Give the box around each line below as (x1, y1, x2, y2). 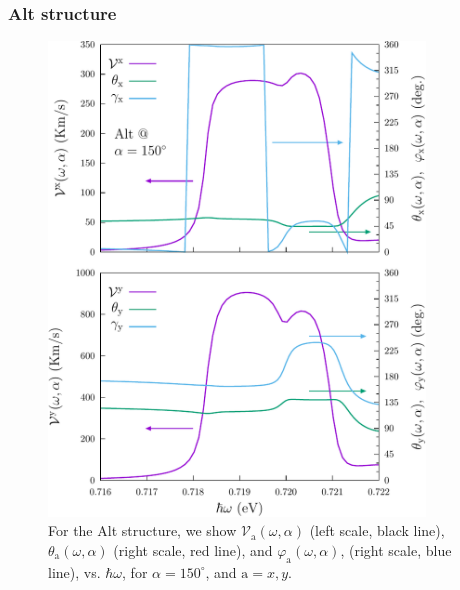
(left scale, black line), (309, 520, 445, 541)
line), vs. (48, 561, 101, 582)
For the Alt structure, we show (48, 520, 237, 541)
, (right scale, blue (340, 539, 452, 560)
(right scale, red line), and (113, 539, 273, 560)
